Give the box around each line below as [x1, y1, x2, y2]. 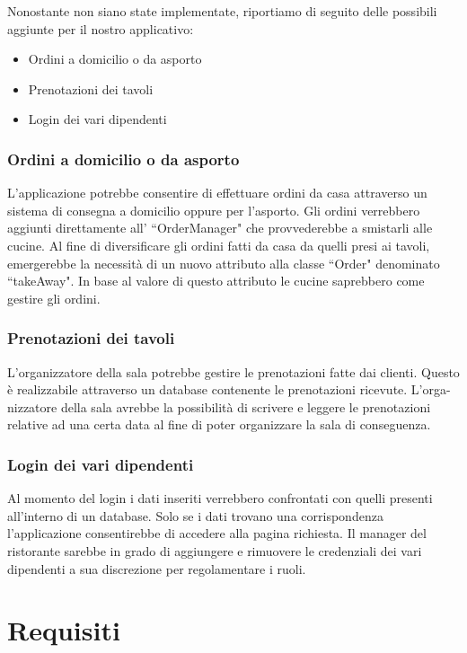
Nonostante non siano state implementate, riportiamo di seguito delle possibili [7, 2, 437, 20]
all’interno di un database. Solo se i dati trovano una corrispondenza [7, 506, 383, 525]
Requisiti [7, 612, 120, 649]
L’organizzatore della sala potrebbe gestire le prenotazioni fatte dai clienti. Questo [7, 362, 460, 381]
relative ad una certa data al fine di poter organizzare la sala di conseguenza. [7, 415, 431, 434]
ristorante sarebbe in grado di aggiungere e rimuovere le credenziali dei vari [7, 541, 422, 560]
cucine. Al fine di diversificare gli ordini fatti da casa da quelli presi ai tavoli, [7, 235, 430, 254]
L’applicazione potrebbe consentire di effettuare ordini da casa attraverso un [7, 183, 427, 202]
